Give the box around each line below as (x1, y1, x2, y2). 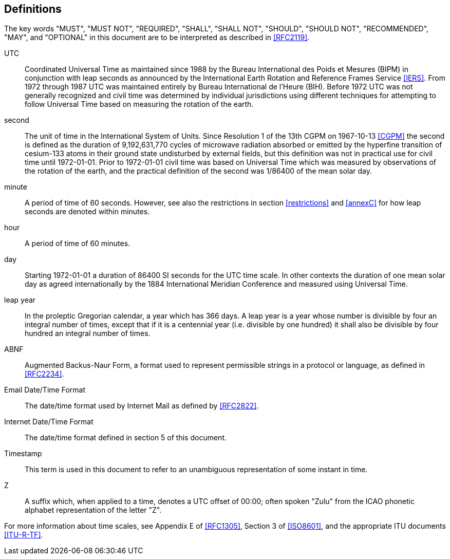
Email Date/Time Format (4, 385, 85, 395)
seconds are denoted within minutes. (25, 207, 150, 216)
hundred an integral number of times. (25, 329, 151, 338)
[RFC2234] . (25, 369, 64, 379)
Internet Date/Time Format (4, 417, 93, 426)
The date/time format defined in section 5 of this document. (25, 433, 227, 442)
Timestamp (4, 449, 42, 458)
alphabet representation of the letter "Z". (25, 506, 162, 515)
